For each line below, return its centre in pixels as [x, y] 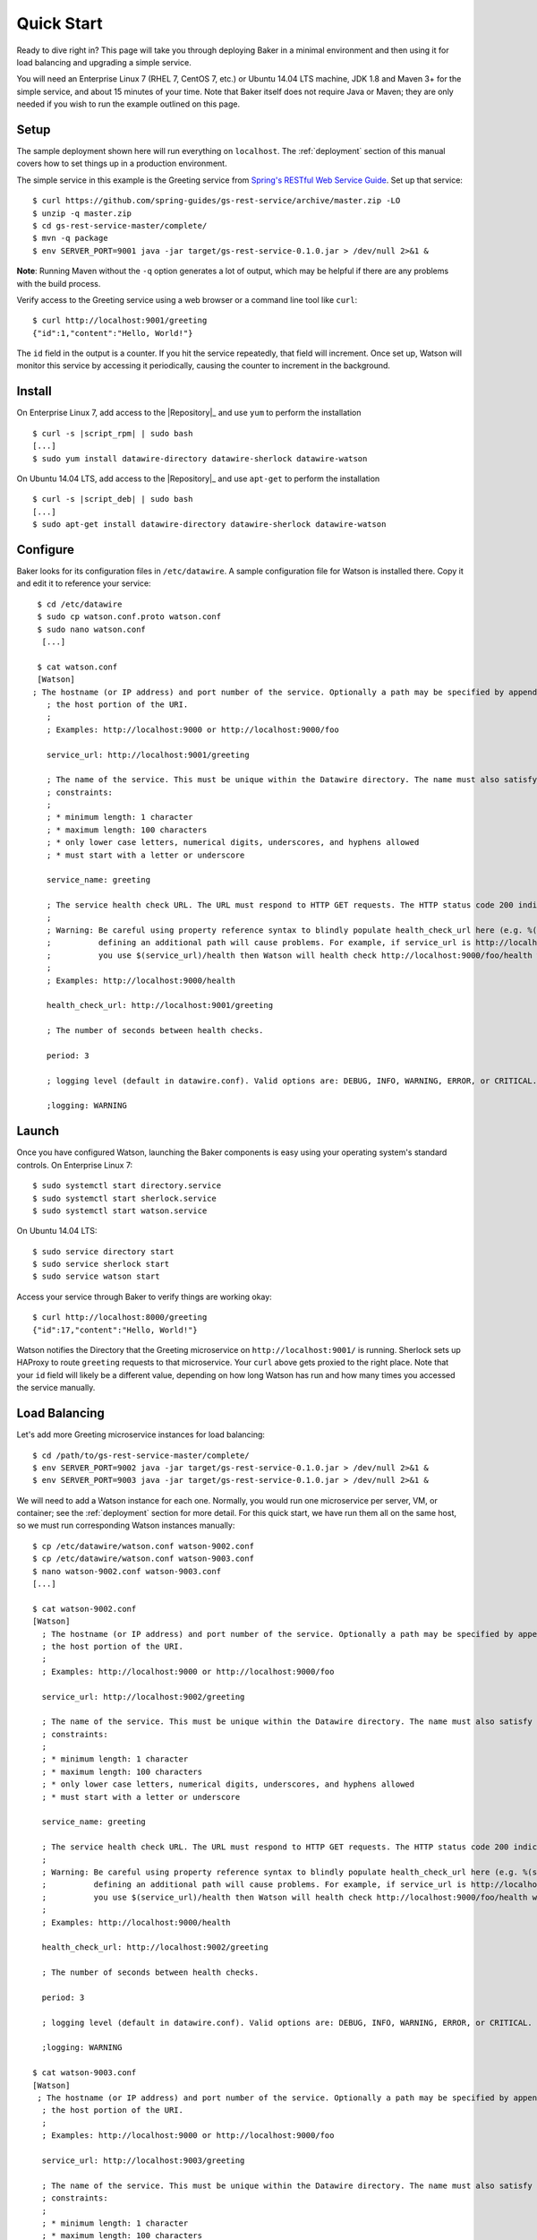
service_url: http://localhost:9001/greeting [148, 754]
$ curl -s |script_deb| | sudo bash [113, 499]
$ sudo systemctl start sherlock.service [124, 1198]
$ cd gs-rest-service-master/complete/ [120, 225]
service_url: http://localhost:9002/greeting [143, 1697]
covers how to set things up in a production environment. [122, 164]
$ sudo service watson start [96, 1276]
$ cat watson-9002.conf [85, 1609]
